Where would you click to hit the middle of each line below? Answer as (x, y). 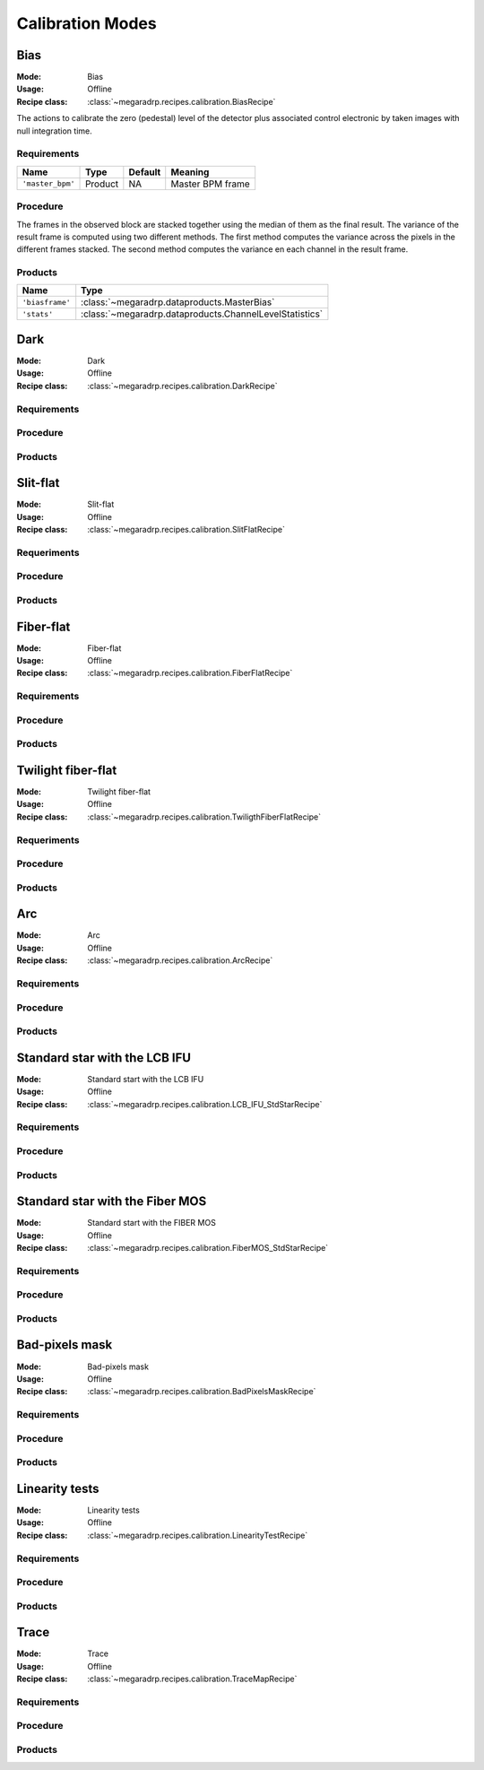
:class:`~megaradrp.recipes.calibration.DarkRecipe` (182, 386)
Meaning (190, 172)
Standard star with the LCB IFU (104, 1058)
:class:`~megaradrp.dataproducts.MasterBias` (178, 302)
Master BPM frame (210, 184)
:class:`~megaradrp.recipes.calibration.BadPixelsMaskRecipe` (202, 1392)
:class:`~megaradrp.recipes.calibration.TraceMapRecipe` (192, 1679)
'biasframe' (46, 302)
